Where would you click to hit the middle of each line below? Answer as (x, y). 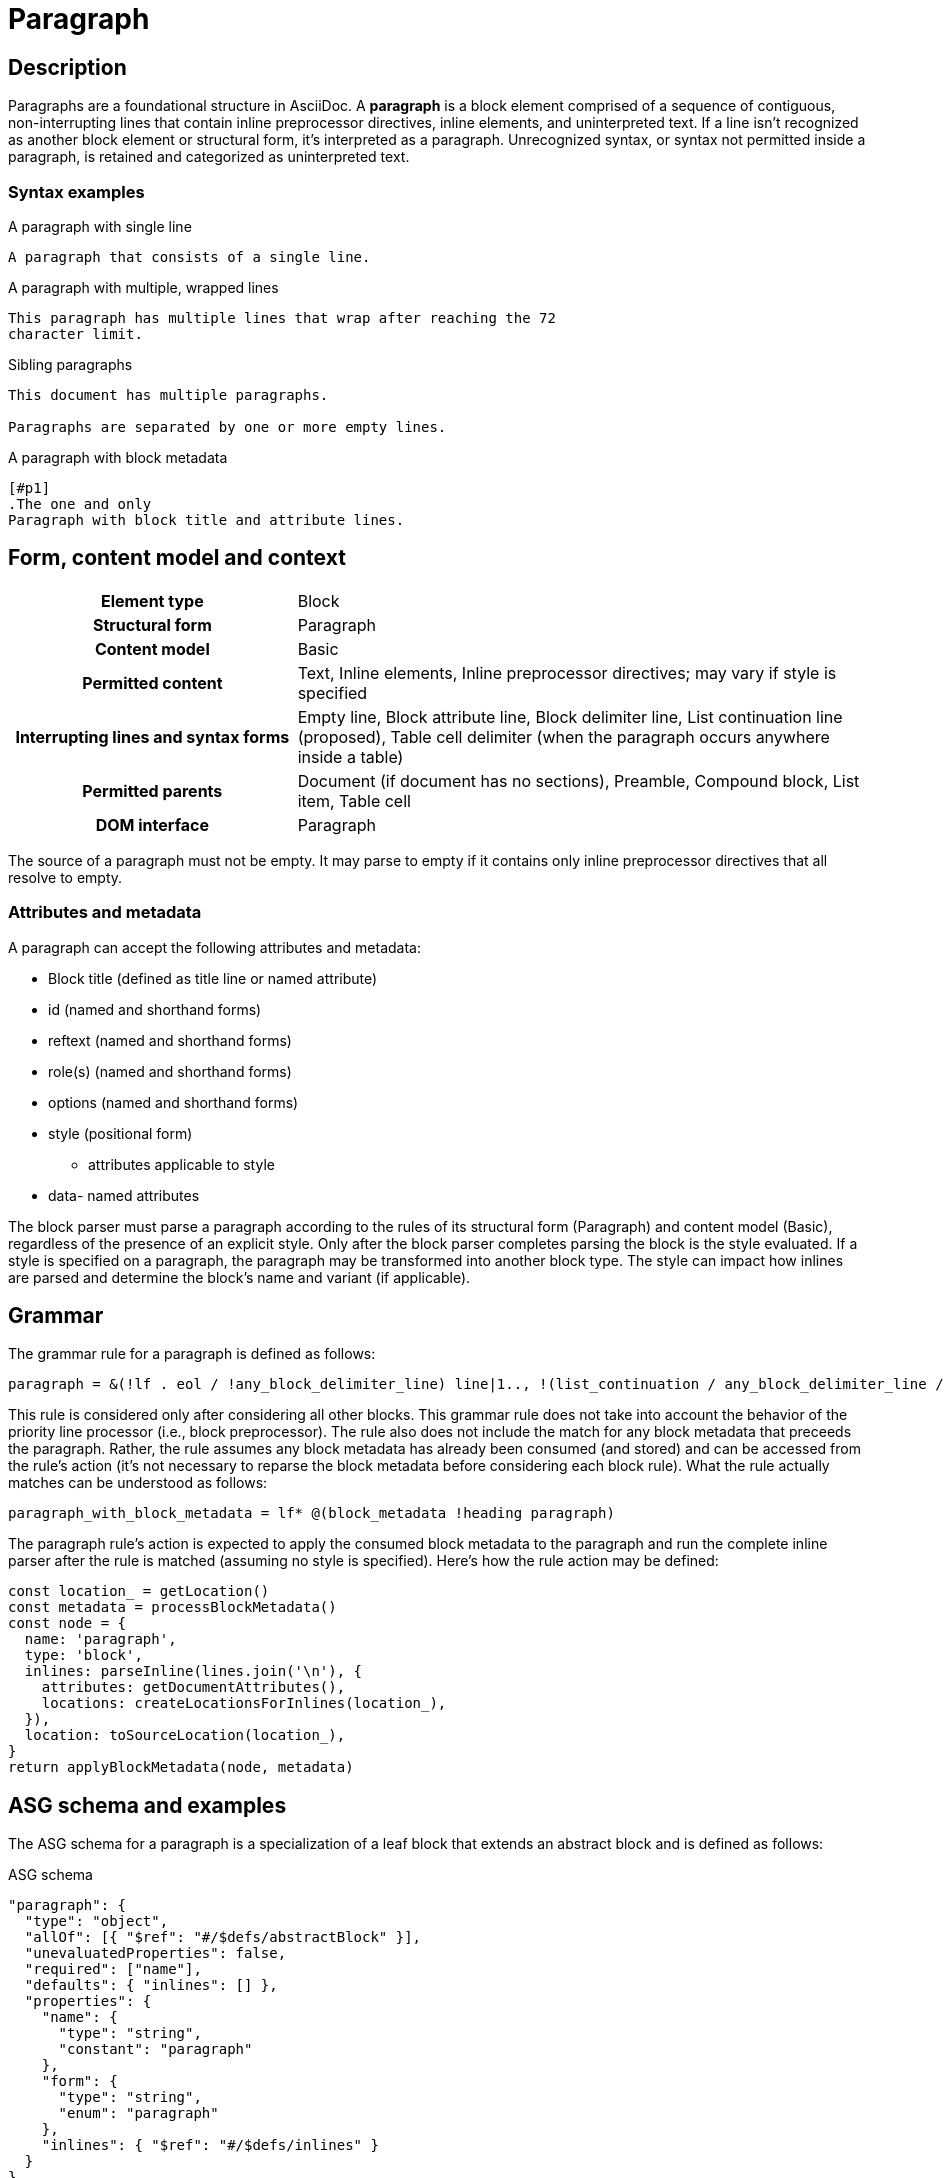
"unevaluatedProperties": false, (155, 1953)
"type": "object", (96, 1921)
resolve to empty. (65, 877)
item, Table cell (354, 800)
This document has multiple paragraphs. (168, 394)
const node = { (67, 1623)
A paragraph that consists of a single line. (189, 256)
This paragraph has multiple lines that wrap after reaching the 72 (282, 317)
